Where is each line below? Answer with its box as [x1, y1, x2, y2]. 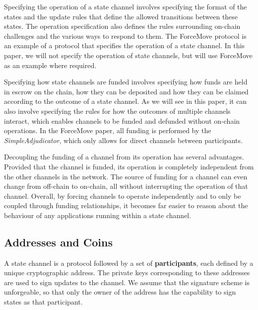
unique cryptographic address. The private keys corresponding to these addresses [4, 267, 250, 278]
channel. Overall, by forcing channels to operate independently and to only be [4, 190, 241, 201]
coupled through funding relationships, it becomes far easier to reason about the [4, 200, 248, 211]
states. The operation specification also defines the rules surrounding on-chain [4, 21, 241, 31]
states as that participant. [4, 297, 83, 307]
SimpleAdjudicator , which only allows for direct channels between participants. [4, 135, 243, 145]
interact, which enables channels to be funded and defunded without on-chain [4, 115, 240, 126]
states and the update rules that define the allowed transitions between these [4, 11, 238, 21]
